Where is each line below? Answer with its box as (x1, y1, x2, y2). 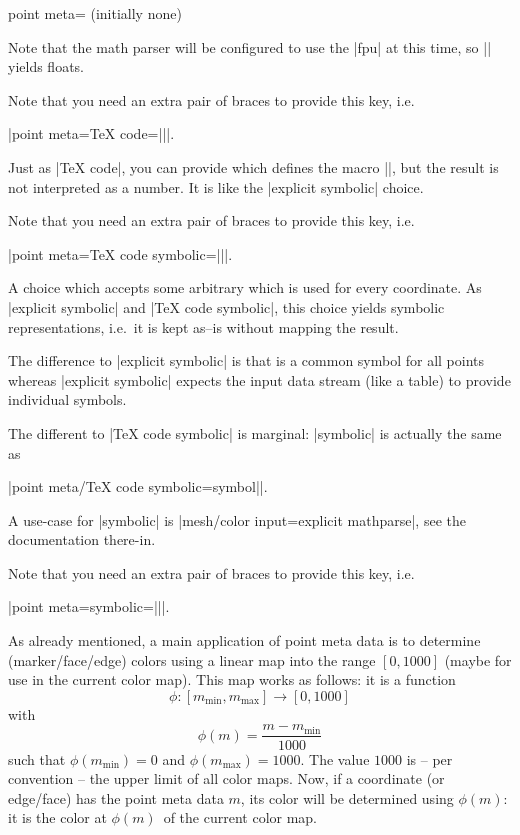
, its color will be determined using (240, 787, 454, 808)
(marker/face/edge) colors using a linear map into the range (8, 649, 376, 670)
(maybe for (444, 649, 512, 670)
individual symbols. (8, 389, 127, 410)
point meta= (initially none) (8, 3, 182, 23)
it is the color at (8, 807, 107, 828)
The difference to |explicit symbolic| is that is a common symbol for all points (8, 350, 485, 371)
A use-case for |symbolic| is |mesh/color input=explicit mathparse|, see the (8, 509, 466, 530)
